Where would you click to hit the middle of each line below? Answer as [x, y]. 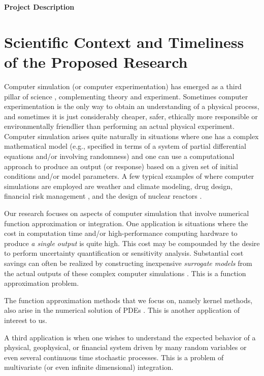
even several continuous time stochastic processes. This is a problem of [114, 357]
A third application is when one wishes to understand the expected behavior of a [130, 337]
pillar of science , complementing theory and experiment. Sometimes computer [126, 96]
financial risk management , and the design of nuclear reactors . [103, 196]
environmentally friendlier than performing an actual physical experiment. [119, 126]
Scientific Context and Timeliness [124, 42]
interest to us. [26, 320]
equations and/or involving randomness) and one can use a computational [119, 156]
